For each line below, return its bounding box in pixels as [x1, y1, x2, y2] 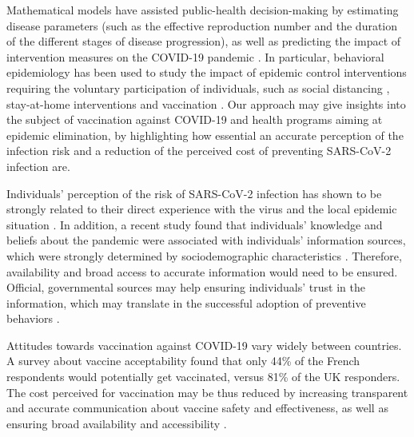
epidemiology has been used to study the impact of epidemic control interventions [6, 64, 407, 81]
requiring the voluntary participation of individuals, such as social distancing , [6, 79, 390, 96]
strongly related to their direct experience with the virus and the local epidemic [6, 201, 397, 217]
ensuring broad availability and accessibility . [6, 415, 227, 431]
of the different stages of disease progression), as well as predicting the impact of [6, 33, 401, 50]
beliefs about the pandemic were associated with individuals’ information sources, [6, 232, 406, 248]
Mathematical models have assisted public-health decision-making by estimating [6, 2, 399, 18]
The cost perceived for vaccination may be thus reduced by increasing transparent [6, 383, 408, 400]
